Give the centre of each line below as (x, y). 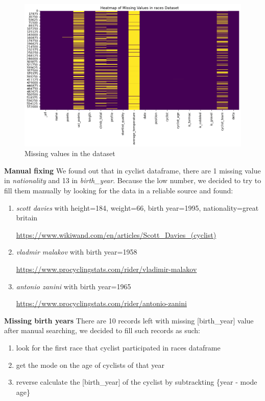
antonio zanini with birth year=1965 (74, 286)
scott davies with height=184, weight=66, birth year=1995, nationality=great (137, 207)
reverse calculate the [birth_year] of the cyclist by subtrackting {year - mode (137, 382)
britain (27, 218)
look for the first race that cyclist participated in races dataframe (118, 347)
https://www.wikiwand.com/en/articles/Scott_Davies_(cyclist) (116, 234)
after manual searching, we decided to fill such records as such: (102, 330)
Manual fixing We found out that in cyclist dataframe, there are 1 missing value (132, 170)
